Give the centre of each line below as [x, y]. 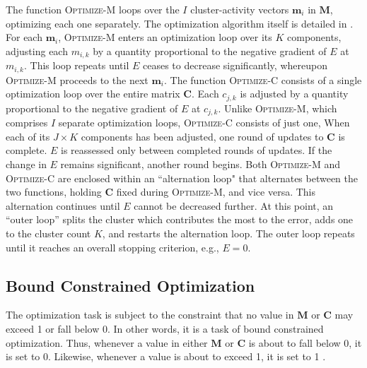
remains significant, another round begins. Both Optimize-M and [200, 164]
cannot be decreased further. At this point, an [234, 205]
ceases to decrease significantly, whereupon [235, 65]
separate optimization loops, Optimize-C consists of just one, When [204, 123]
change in [26, 164]
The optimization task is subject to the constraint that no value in [150, 315]
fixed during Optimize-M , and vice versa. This [216, 192]
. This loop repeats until [76, 65]
